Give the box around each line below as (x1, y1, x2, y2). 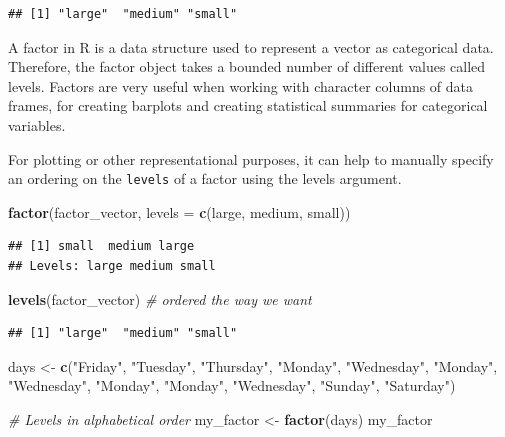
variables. (8, 114, 66, 135)
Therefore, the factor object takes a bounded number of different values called (8, 56, 486, 77)
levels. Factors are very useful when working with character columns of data (8, 75, 474, 96)
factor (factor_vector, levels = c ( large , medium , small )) (8, 201, 351, 222)
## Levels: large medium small (8, 259, 216, 273)
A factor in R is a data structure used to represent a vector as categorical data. (8, 36, 494, 57)
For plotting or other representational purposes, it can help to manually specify (8, 148, 494, 169)
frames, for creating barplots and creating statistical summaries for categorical (8, 95, 488, 116)
